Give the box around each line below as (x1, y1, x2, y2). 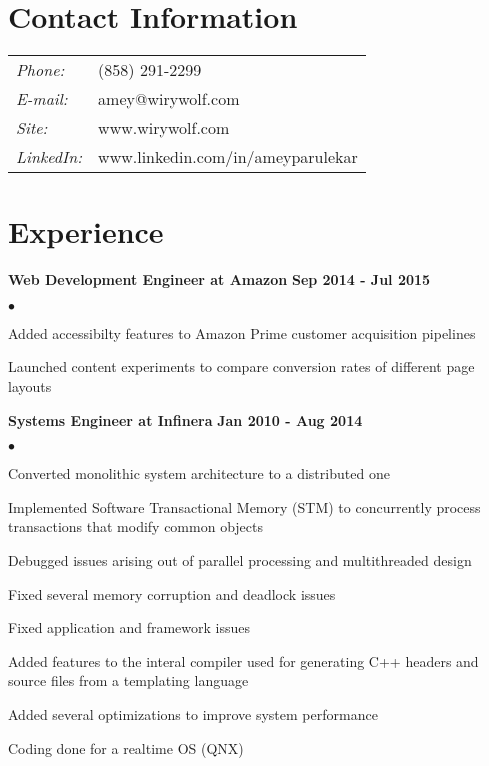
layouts (8, 376, 52, 397)
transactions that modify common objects (8, 516, 263, 537)
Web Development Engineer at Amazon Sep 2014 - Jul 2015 (8, 269, 431, 290)
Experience (8, 211, 164, 252)
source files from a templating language (8, 670, 249, 691)
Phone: (16, 58, 65, 82)
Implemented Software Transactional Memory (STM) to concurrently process (8, 496, 481, 517)
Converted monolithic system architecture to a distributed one (8, 463, 390, 484)
